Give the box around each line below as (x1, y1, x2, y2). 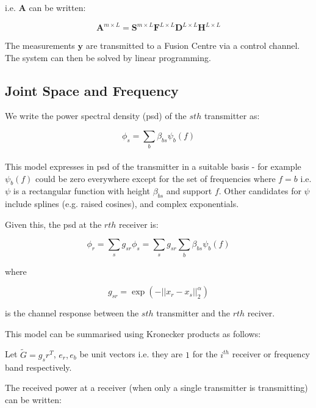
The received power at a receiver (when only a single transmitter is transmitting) (5, 381, 308, 394)
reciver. (247, 307, 275, 319)
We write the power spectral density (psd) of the (5, 109, 187, 122)
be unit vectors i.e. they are (79, 348, 183, 360)
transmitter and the (156, 307, 230, 319)
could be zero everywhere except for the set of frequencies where (35, 172, 276, 184)
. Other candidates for (218, 184, 301, 197)
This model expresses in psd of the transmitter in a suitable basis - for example (5, 160, 301, 172)
